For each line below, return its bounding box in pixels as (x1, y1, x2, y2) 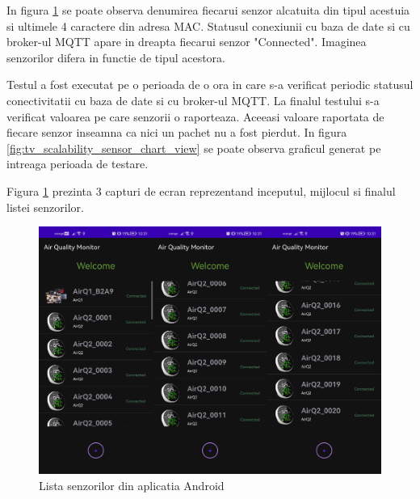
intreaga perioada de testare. (6, 155, 149, 172)
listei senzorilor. (6, 198, 84, 215)
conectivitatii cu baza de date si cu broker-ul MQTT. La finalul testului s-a (6, 91, 380, 108)
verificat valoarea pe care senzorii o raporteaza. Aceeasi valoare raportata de (6, 108, 384, 125)
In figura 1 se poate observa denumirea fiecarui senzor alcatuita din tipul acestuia (6, 2, 410, 18)
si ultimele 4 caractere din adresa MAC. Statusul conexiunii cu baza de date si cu (6, 17, 410, 34)
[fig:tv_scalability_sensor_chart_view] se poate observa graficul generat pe (6, 139, 381, 156)
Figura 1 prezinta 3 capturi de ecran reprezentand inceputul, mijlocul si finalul (6, 182, 396, 199)
